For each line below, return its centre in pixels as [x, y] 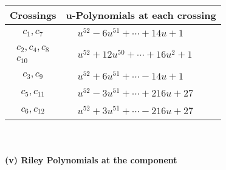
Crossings [33, 15]
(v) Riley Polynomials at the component [91, 159]
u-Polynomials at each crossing [141, 15]
